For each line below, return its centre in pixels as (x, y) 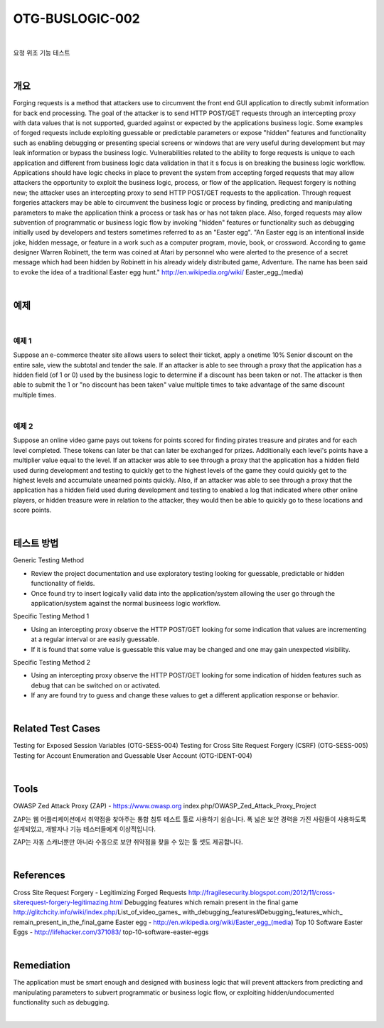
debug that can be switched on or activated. (96, 685)
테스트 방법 (36, 544)
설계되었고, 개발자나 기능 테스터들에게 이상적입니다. (85, 829)
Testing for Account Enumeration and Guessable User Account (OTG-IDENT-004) (133, 755)
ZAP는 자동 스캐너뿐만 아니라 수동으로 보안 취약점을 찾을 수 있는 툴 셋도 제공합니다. (128, 842)
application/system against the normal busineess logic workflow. (126, 603)
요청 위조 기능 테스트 (42, 53)
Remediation (42, 966)
